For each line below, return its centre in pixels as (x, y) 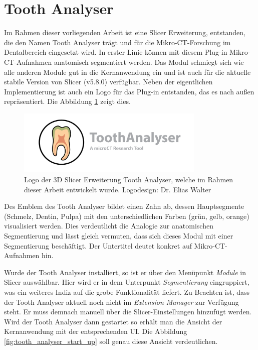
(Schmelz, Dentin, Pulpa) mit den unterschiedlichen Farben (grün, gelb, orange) (127, 216)
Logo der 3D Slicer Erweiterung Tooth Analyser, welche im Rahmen (129, 180)
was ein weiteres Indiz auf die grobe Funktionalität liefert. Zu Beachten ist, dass (127, 291)
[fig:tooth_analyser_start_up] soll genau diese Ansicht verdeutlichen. (111, 341)
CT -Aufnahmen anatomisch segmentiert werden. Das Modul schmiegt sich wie (124, 62)
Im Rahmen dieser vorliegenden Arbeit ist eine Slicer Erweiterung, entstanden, (125, 32)
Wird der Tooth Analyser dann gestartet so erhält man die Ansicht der (113, 321)
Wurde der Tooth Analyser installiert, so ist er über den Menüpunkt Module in (125, 272)
